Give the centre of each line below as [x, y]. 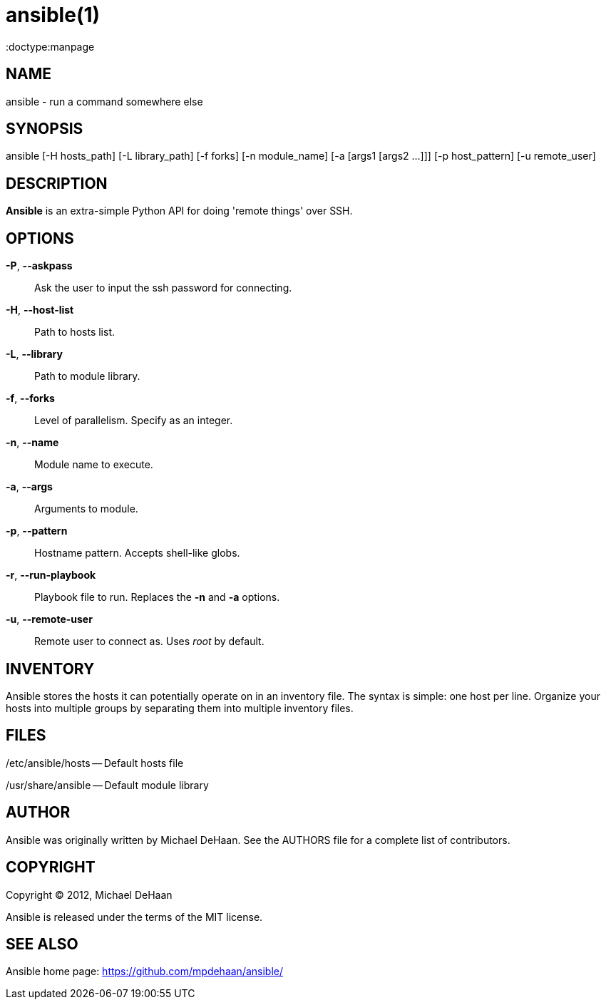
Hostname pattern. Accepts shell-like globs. [137, 553]
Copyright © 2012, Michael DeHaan [89, 895]
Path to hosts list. [75, 332]
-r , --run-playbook [51, 575]
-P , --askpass [39, 266]
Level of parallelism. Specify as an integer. [134, 421]
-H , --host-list [40, 310]
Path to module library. [87, 376]
